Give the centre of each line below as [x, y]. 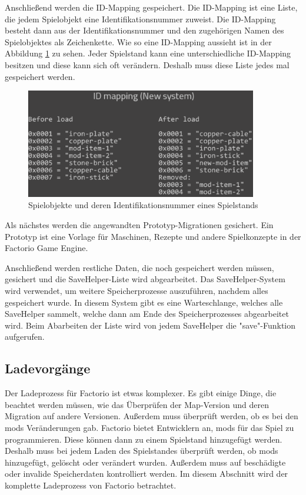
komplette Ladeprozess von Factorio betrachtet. [91, 485]
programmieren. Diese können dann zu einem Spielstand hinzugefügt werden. [144, 439]
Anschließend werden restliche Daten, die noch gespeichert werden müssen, [139, 267]
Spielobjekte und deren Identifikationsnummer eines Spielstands [143, 205]
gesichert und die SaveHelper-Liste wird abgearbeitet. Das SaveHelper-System [145, 279]
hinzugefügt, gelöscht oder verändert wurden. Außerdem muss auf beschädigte [145, 462]
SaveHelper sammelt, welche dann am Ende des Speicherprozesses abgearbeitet [147, 314]
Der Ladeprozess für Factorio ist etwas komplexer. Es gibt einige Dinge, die [141, 393]
